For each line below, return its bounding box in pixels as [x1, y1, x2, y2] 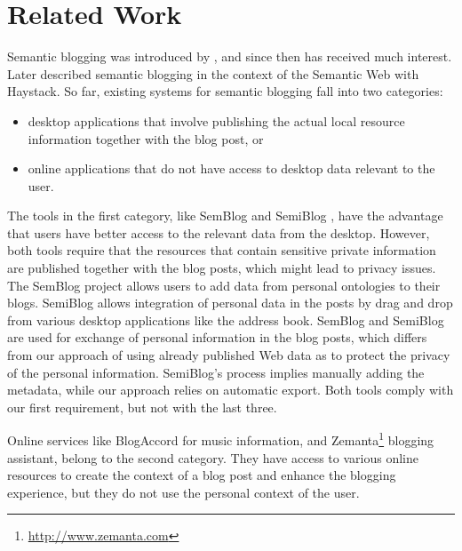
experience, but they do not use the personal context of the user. [7, 483, 360, 501]
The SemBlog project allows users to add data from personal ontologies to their [7, 275, 441, 294]
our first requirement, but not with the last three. [7, 397, 277, 416]
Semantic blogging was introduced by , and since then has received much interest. [7, 47, 452, 66]
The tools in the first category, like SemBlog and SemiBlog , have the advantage [7, 206, 443, 225]
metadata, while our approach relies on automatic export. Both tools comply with [7, 380, 454, 399]
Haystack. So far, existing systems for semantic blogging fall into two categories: [7, 82, 443, 100]
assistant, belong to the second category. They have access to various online [7, 448, 418, 467]
